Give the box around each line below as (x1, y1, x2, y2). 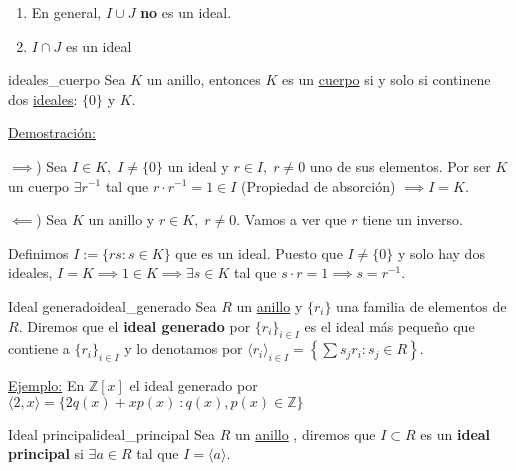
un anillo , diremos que (234, 423, 376, 444)
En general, (31, 2, 102, 22)
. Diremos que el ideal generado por (18, 315, 251, 336)
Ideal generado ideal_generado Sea (8, 295, 217, 316)
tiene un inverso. (362, 209, 463, 230)
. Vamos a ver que (236, 209, 347, 230)
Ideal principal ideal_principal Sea (8, 423, 216, 444)
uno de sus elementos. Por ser (309, 155, 491, 176)
